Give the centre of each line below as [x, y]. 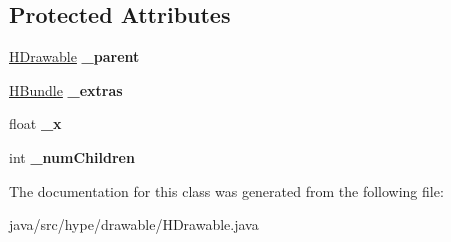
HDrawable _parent [74, 56]
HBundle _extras [66, 89]
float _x [35, 123]
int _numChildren [72, 156]
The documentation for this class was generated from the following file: [226, 190]
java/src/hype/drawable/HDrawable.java [134, 224]
